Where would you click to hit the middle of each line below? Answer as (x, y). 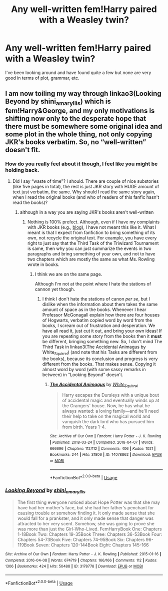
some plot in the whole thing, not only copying (79, 134)
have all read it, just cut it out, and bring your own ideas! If (102, 331)
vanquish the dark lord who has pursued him (108, 422)
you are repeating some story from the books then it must (102, 336)
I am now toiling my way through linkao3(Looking (83, 94)
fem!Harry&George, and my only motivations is (80, 110)
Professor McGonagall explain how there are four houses (101, 315)
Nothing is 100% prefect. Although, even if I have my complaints (93, 222)
